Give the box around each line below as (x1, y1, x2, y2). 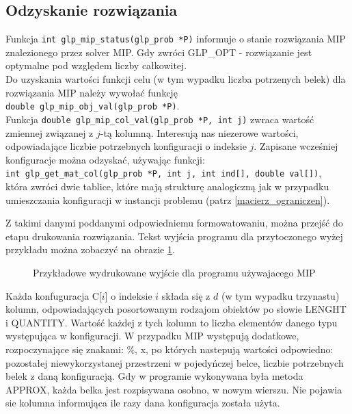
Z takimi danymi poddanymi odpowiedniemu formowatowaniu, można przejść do (5, 216, 343, 230)
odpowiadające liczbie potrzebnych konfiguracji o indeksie (5, 139, 247, 153)
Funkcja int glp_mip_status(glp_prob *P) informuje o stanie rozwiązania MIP (5, 31, 346, 46)
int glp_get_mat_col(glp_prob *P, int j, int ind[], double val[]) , (5, 166, 322, 180)
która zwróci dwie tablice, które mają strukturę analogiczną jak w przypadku (5, 179, 329, 193)
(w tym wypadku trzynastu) (221, 288, 340, 302)
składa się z (161, 288, 211, 302)
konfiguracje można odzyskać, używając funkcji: (5, 152, 205, 166)
